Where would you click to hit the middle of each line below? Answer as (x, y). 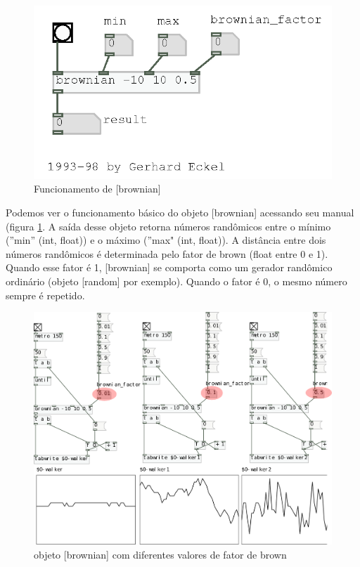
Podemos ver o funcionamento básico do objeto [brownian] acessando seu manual (180, 212)
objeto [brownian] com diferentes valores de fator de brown (160, 554)
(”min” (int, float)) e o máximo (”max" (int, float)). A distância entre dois (166, 240)
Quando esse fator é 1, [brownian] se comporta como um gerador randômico (169, 267)
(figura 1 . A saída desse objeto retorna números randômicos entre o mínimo (168, 226)
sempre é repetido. (45, 295)
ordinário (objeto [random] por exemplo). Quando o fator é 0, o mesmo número (176, 281)
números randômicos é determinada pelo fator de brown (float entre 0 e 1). (167, 253)
